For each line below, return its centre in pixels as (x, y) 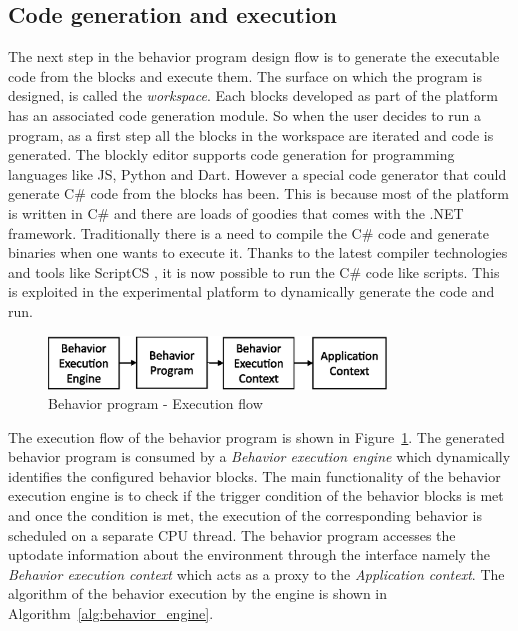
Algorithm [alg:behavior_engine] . (111, 613)
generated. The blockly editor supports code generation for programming (231, 154)
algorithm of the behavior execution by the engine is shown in (198, 593)
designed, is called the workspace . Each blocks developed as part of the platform (253, 95)
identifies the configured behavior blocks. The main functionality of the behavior (254, 475)
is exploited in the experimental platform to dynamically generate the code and (251, 291)
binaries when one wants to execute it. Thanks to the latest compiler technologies (258, 252)
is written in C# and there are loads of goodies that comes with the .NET (236, 212)
